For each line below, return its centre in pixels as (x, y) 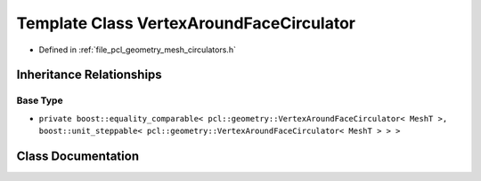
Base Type (40, 100)
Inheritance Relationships (89, 75)
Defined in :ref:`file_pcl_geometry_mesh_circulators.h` (137, 50)
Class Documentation (78, 156)
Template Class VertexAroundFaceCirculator (186, 23)
